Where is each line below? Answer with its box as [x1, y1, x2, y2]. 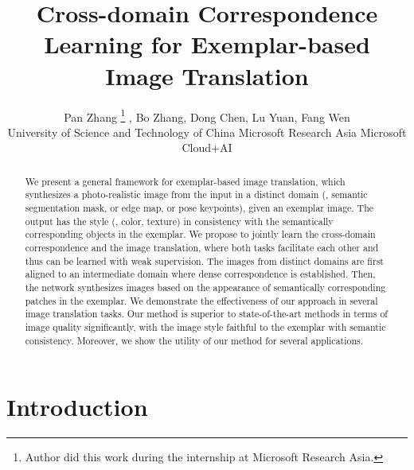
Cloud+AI [182, 139, 232, 156]
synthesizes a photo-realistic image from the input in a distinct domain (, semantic [25, 188, 368, 201]
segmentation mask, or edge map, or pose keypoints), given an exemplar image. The [25, 201, 374, 215]
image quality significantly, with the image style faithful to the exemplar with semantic [25, 320, 386, 333]
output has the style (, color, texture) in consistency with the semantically [25, 214, 334, 227]
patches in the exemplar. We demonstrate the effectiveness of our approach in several [25, 293, 378, 307]
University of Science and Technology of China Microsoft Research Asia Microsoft [7, 123, 407, 140]
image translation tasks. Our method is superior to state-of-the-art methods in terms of [25, 307, 388, 320]
